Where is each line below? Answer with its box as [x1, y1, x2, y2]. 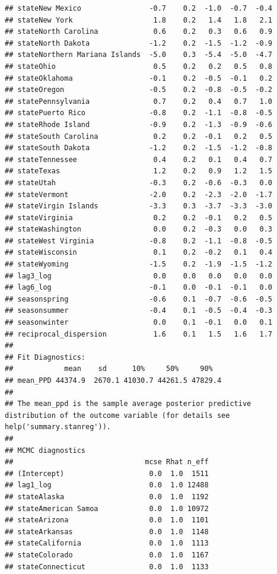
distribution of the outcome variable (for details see [5, 411, 230, 420]
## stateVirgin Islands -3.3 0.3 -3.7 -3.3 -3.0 [5, 202, 273, 211]
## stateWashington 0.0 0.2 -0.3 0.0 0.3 [5, 225, 273, 234]
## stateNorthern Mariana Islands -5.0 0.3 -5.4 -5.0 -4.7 [5, 50, 273, 59]
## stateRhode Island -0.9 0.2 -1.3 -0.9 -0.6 [5, 120, 273, 129]
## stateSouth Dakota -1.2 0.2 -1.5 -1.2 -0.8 [5, 144, 273, 153]
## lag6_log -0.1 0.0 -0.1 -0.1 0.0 [5, 283, 273, 292]
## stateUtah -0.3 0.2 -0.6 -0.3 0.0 [5, 178, 273, 187]
